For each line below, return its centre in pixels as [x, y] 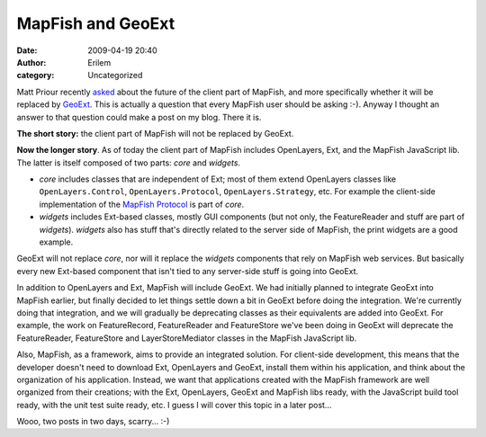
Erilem [99, 62]
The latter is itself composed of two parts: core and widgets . [129, 163]
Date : [27, 50]
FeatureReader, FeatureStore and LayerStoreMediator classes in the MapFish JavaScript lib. [187, 338]
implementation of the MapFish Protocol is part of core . [142, 204]
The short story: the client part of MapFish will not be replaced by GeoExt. [155, 133]
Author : [31, 62]
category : [36, 76]
